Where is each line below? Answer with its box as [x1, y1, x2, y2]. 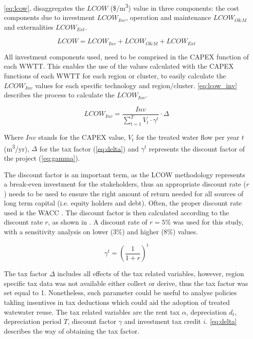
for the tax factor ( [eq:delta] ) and [39, 143, 139, 153]
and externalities [4, 21, 54, 32]
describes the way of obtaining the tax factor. [4, 325, 140, 336]
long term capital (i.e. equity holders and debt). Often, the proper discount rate [4, 198, 242, 208]
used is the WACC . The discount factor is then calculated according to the [4, 207, 229, 217]
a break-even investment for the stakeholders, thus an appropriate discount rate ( [4, 179, 246, 189]
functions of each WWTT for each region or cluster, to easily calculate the [4, 71, 226, 81]
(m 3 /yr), [4, 142, 30, 153]
